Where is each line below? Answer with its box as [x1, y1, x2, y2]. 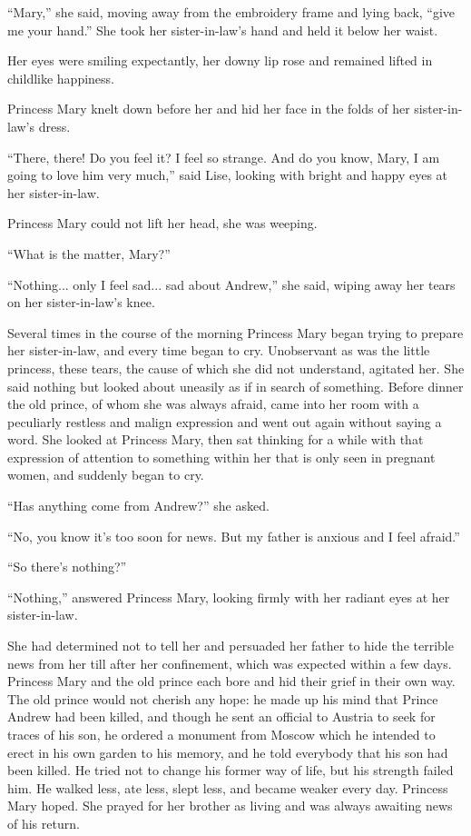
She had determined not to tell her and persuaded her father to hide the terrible [7, 636, 454, 655]
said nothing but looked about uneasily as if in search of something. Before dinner [7, 376, 464, 395]
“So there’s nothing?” [7, 557, 127, 576]
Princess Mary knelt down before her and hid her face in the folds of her [7, 99, 410, 118]
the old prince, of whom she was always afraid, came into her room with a [7, 394, 419, 413]
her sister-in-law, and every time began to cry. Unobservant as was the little [7, 341, 430, 360]
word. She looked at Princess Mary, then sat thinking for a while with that [7, 430, 424, 449]
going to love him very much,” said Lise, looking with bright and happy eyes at [7, 165, 448, 184]
